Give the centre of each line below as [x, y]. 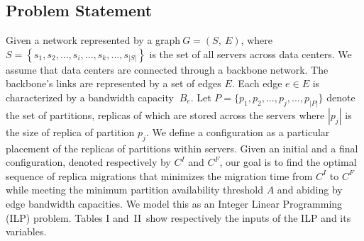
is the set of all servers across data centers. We [250, 54]
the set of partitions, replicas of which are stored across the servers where [165, 114]
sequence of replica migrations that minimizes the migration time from [159, 175]
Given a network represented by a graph [93, 40]
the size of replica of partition [70, 131]
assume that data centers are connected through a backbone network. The [167, 69]
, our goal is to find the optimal [288, 162]
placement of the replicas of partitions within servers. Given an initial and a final [182, 148]
